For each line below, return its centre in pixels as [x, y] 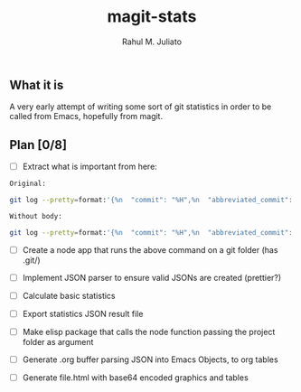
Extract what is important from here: [90, 167]
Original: [28, 184]
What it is [37, 84]
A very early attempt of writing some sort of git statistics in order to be [141, 107]
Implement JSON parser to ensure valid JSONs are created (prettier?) [152, 277]
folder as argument [58, 342]
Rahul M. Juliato [152, 42]
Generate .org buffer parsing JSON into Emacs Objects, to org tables [150, 359]
